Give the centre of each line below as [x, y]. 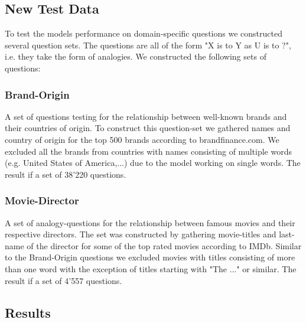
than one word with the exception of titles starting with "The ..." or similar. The [151, 268]
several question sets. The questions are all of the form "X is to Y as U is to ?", [148, 45]
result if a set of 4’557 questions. [64, 280]
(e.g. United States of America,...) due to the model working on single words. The [153, 163]
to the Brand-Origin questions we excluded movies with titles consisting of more [150, 257]
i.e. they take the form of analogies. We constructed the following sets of [136, 56]
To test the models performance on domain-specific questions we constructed [144, 33]
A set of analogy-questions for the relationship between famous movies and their [150, 222]
